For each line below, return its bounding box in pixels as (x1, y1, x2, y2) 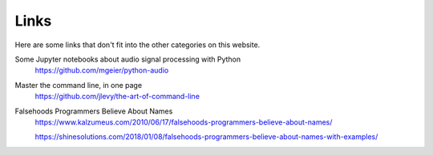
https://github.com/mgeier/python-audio (34, 66, 169, 75)
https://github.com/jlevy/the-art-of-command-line (34, 92, 200, 101)
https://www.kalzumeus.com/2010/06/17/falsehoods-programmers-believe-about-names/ (34, 117, 333, 127)
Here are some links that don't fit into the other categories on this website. (14, 40, 261, 50)
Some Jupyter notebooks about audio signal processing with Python (14, 54, 241, 64)
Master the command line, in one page (14, 80, 143, 89)
